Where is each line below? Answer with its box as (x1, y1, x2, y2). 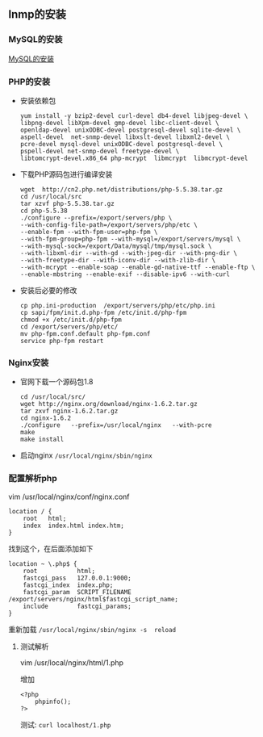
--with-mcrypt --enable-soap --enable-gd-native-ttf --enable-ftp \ (19, 263, 256, 271)
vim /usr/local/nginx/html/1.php (19, 657, 123, 668)
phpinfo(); (35, 697, 72, 706)
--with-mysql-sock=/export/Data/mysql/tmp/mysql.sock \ (19, 241, 212, 250)
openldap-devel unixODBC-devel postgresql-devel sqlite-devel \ (19, 126, 241, 134)
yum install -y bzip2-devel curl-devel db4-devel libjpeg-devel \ (19, 111, 248, 119)
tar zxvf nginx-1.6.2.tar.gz (19, 407, 119, 416)
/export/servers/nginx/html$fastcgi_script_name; (8, 595, 179, 603)
